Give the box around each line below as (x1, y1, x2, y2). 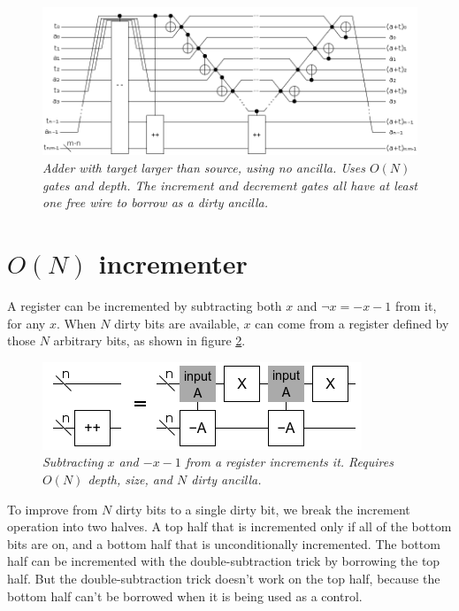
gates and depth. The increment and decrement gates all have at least (42, 175, 418, 194)
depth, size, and (88, 469, 172, 488)
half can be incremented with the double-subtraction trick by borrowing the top (7, 552, 440, 570)
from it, (394, 296, 437, 314)
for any (7, 313, 46, 332)
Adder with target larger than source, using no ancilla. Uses (42, 159, 365, 177)
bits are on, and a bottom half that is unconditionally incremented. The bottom (7, 534, 440, 553)
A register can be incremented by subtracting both (7, 296, 282, 314)
